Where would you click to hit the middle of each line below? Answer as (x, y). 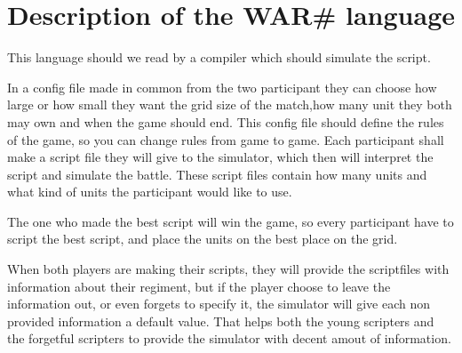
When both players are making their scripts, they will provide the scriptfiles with (228, 269)
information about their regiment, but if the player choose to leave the (199, 286)
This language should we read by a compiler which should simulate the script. (219, 57)
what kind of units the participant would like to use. (150, 192)
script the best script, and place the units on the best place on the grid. (203, 239)
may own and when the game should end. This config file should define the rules (226, 121)
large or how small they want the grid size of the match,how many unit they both (230, 104)
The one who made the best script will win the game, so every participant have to (231, 221)
